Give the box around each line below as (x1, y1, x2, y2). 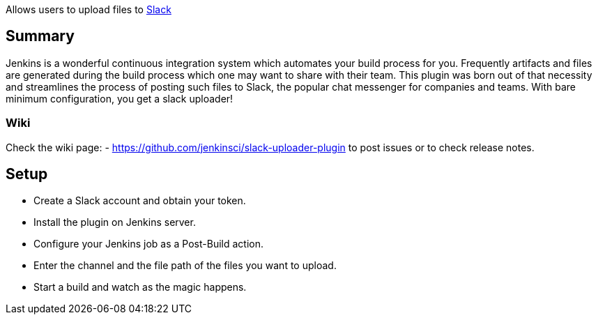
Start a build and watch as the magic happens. (33, 281, 247, 294)
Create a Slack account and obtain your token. (33, 195, 246, 207)
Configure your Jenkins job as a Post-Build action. (33, 238, 263, 250)
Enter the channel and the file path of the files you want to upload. (33, 259, 337, 272)
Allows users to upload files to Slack (6, 3, 171, 15)
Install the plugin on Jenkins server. (33, 216, 196, 229)
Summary (6, 27, 75, 45)
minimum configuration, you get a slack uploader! (6, 92, 233, 105)
